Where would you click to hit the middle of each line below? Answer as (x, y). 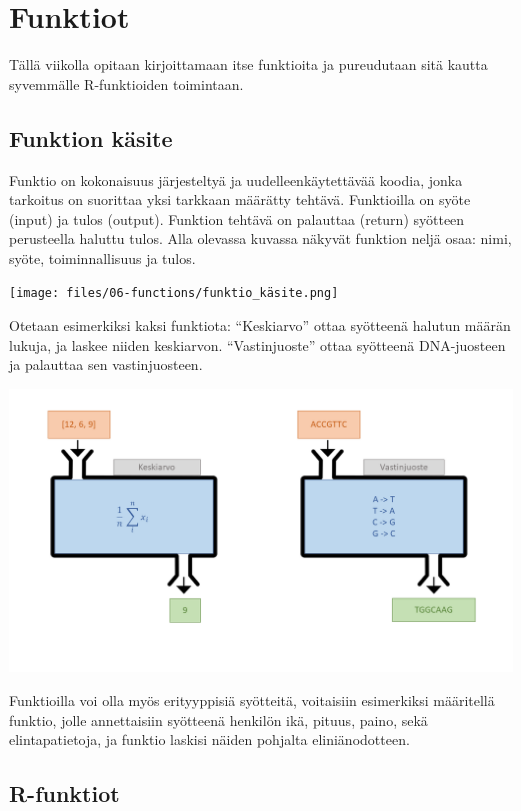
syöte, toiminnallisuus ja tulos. (102, 257)
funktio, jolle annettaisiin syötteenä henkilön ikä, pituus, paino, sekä (218, 719)
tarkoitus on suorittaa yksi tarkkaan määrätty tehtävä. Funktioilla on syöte (240, 199)
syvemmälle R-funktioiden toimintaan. (126, 83)
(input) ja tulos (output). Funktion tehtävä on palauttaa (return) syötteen (237, 218)
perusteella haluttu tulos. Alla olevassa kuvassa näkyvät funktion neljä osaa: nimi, (260, 238)
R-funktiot (64, 793)
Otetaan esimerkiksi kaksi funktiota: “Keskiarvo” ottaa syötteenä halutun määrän (260, 325)
